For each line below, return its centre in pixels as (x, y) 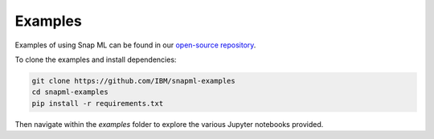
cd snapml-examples (70, 92)
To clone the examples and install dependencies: (96, 59)
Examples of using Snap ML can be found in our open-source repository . (135, 45)
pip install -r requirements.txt (98, 103)
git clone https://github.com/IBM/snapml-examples (134, 81)
